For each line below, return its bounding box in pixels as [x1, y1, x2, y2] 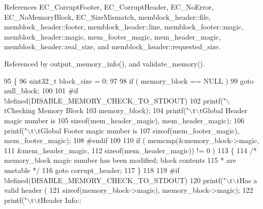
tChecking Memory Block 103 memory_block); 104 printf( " [4, 105, 189, 116]
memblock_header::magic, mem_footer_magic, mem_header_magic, [4, 31, 221, 42]
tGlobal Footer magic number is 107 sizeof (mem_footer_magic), [38, 125, 240, 135]
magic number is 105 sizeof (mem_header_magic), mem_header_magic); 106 [4, 115, 245, 125]
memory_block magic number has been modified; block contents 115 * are [4, 155, 236, 165]
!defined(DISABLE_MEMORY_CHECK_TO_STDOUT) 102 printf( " [4, 95, 226, 106]
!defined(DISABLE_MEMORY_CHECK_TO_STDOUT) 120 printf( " [4, 175, 226, 185]
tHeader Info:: [38, 194, 81, 205]
